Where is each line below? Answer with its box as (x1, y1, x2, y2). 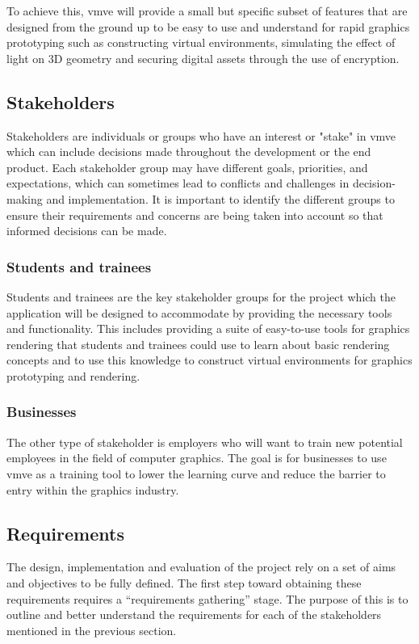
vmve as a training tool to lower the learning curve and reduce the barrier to (6, 465, 386, 482)
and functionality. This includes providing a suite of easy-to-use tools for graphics (6, 320, 410, 337)
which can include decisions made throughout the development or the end (6, 143, 371, 160)
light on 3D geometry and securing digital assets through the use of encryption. (6, 49, 400, 66)
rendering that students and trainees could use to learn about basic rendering (6, 335, 390, 352)
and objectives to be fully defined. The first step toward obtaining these (6, 574, 362, 591)
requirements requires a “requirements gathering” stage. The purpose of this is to (6, 590, 409, 607)
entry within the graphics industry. (6, 481, 179, 498)
